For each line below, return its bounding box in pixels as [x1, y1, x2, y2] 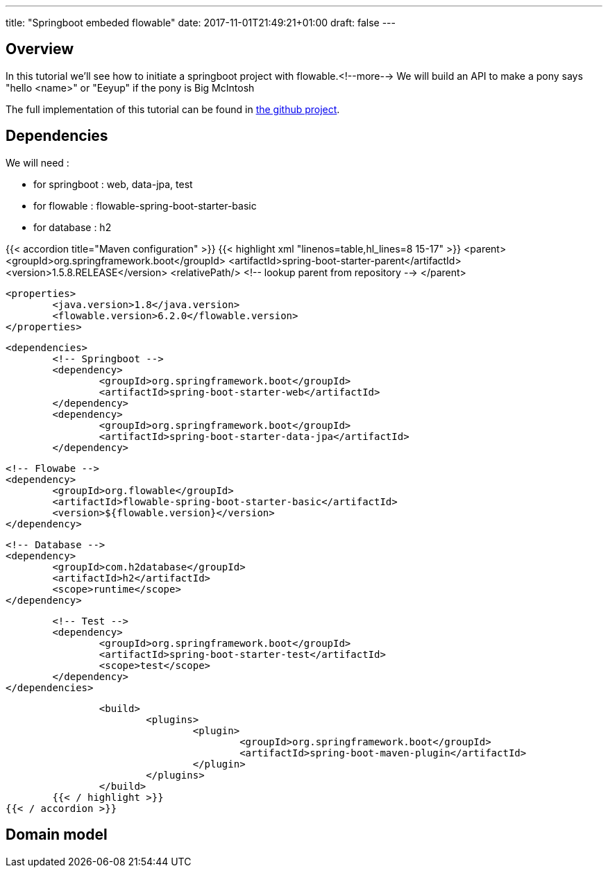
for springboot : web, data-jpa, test [33, 178, 193, 190]
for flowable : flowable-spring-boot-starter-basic [33, 199, 257, 212]
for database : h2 [33, 221, 112, 233]
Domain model [6, 826, 108, 844]
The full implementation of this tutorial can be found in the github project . [6, 103, 340, 115]
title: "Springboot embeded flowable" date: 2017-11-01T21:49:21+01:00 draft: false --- [6, 17, 396, 28]
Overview [6, 40, 74, 58]
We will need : [6, 156, 69, 169]
